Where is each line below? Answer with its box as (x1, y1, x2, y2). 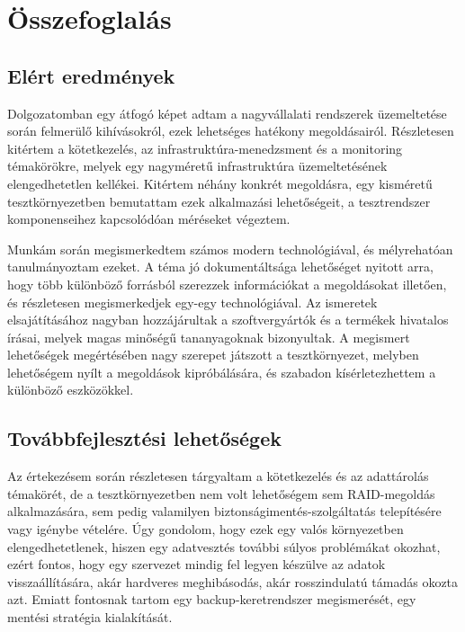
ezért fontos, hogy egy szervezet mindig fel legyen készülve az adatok (7, 555, 386, 574)
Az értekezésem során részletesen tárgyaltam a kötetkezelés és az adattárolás (7, 467, 429, 485)
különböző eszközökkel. (7, 380, 134, 399)
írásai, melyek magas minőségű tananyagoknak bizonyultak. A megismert (7, 327, 410, 346)
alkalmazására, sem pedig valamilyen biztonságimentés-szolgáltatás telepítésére (7, 502, 442, 521)
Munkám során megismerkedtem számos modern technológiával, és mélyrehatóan (7, 239, 453, 258)
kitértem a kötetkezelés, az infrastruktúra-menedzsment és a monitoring (7, 138, 403, 157)
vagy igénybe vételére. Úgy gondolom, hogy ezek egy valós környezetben (7, 520, 404, 539)
